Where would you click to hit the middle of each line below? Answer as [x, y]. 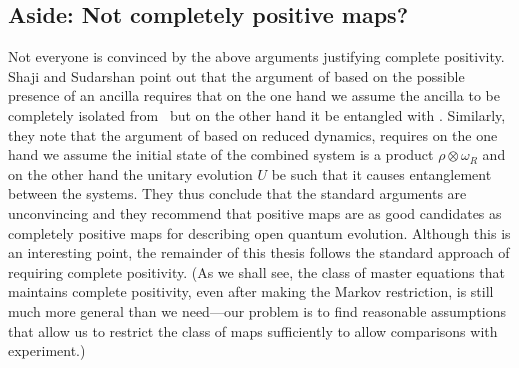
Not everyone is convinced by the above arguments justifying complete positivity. [256, 56]
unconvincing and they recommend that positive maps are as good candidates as [255, 212]
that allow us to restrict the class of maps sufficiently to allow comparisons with [253, 330]
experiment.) [47, 350]
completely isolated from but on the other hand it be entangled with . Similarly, [257, 114]
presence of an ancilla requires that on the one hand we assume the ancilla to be [254, 95]
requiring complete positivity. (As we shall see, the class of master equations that [256, 271]
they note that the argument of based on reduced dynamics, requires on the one [253, 134]
